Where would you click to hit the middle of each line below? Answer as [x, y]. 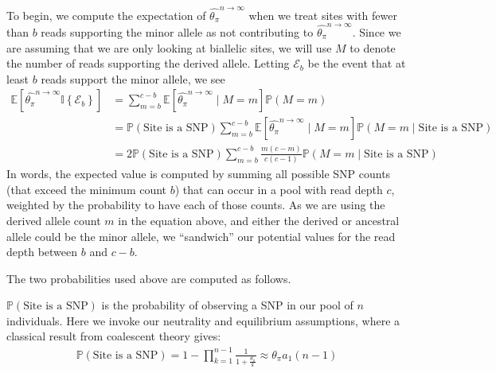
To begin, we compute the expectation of [106, 15]
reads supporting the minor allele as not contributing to [177, 32]
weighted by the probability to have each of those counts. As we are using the [196, 205]
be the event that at [357, 63]
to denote [373, 47]
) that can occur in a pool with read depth [279, 189]
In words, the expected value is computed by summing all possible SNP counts [199, 174]
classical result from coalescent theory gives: [114, 336]
